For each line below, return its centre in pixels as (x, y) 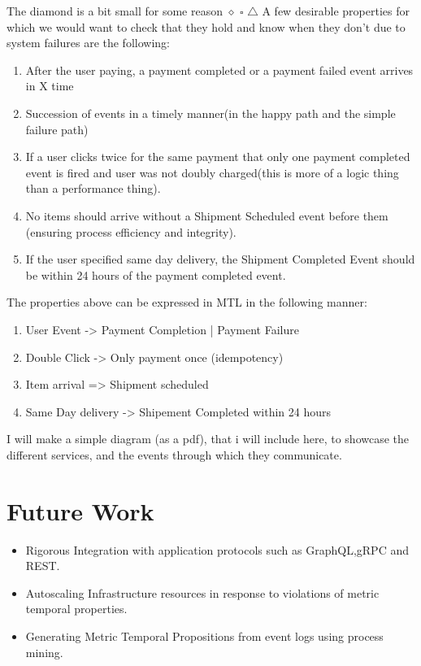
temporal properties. (76, 609)
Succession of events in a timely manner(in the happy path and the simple (210, 113)
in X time (50, 86)
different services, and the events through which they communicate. (174, 454)
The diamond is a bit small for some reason (115, 11)
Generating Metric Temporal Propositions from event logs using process (204, 636)
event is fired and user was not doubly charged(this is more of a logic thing (212, 172)
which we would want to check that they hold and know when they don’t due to (206, 26)
